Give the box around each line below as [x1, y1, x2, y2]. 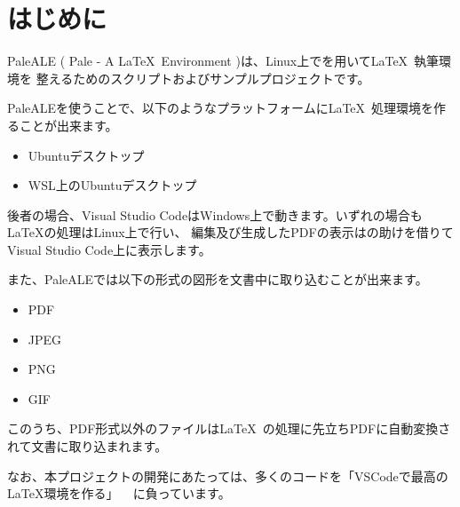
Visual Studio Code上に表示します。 [7, 240, 211, 258]
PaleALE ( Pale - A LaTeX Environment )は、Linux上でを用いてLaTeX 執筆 [7, 51, 440, 70]
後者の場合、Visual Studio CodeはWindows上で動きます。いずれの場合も [7, 205, 423, 224]
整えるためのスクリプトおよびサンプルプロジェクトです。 [36, 68, 370, 87]
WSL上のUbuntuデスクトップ [28, 176, 197, 194]
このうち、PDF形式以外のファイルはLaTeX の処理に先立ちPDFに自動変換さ [7, 419, 451, 438]
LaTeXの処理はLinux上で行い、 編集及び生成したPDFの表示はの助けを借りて [7, 223, 454, 242]
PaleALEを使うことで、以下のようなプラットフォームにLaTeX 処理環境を [7, 99, 434, 117]
